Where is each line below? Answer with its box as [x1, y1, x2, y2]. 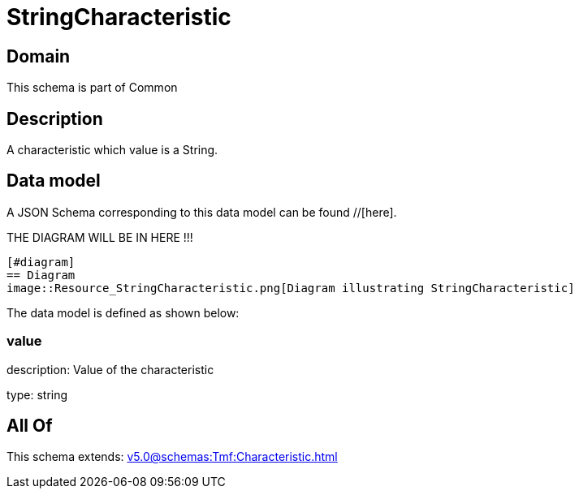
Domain [6, 45, 71, 67]
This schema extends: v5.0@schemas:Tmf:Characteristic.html [6, 450, 338, 464]
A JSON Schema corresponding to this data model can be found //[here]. [6, 204, 397, 219]
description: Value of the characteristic [6, 362, 214, 377]
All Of [6, 415, 53, 437]
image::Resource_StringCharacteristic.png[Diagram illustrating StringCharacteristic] [6, 281, 575, 295]
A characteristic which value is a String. [6, 143, 218, 157]
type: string [6, 387, 68, 402]
